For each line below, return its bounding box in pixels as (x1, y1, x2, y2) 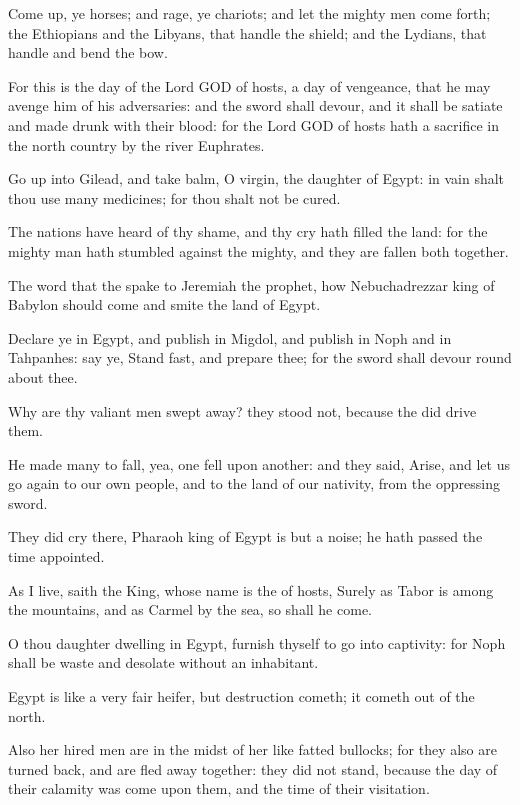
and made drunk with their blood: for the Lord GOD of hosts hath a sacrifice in (8, 114, 499, 135)
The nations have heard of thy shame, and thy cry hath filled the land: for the (8, 221, 488, 242)
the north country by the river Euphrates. (8, 134, 265, 155)
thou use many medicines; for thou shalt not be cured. (8, 187, 341, 208)
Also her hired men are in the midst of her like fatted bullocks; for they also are (8, 739, 497, 760)
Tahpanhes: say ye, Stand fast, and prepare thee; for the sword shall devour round (8, 347, 512, 368)
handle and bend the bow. (8, 42, 168, 63)
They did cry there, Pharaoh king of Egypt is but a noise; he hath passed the (8, 526, 483, 547)
